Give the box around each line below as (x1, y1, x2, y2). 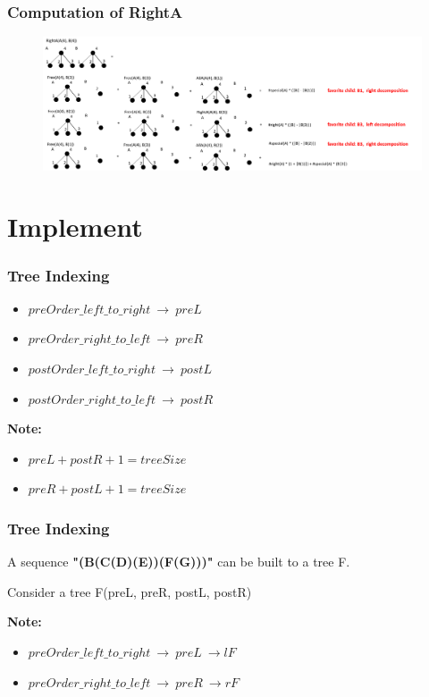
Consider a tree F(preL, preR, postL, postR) (7, 582, 252, 600)
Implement (7, 208, 143, 245)
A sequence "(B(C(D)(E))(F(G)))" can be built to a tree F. (7, 552, 350, 571)
